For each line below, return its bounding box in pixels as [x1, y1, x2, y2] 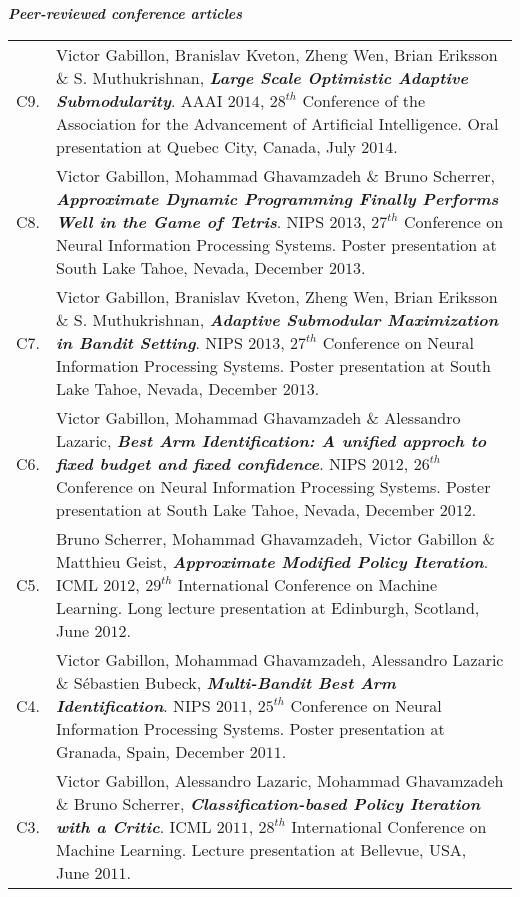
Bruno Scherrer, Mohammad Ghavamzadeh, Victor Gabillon [56, 526, 478, 550]
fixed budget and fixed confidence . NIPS [56, 451, 367, 475]
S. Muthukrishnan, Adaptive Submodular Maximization [73, 307, 499, 331]
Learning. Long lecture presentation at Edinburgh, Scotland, [56, 595, 480, 619]
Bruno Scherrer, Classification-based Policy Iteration [73, 791, 481, 815]
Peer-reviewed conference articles [8, 3, 243, 23]
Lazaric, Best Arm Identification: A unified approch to [56, 428, 487, 452]
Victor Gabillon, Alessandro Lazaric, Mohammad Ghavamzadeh [56, 768, 504, 792]
